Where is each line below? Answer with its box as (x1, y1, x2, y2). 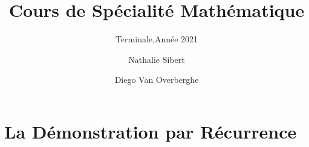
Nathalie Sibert (128, 53, 185, 65)
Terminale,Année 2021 (115, 33, 198, 45)
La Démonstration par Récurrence (4, 119, 297, 143)
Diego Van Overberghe (114, 73, 199, 86)
